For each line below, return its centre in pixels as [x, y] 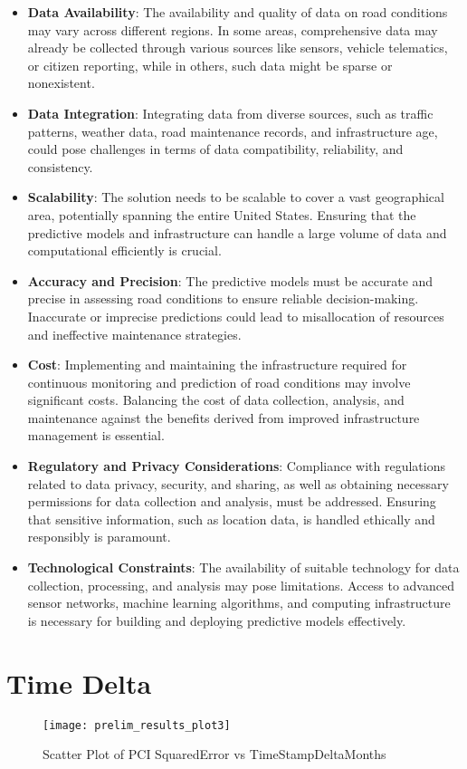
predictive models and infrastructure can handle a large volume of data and [237, 232]
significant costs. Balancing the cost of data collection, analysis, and [216, 400]
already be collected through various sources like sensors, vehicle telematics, [238, 48]
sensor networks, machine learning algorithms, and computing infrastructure [239, 603]
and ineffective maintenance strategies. [134, 334]
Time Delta [79, 682]
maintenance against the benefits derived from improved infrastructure [224, 417]
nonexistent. [61, 83]
